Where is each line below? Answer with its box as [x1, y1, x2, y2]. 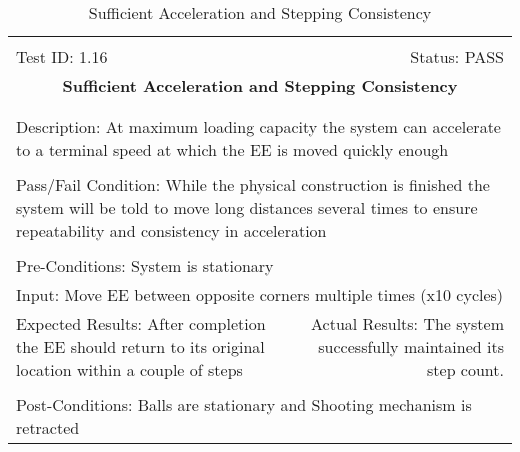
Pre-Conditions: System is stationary [16, 254, 274, 277]
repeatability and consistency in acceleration [16, 219, 327, 242]
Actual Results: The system [311, 312, 504, 335]
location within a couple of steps [16, 358, 243, 381]
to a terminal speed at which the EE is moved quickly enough [16, 138, 449, 161]
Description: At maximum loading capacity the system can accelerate [16, 115, 501, 138]
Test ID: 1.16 [16, 45, 108, 68]
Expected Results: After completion [16, 312, 266, 335]
